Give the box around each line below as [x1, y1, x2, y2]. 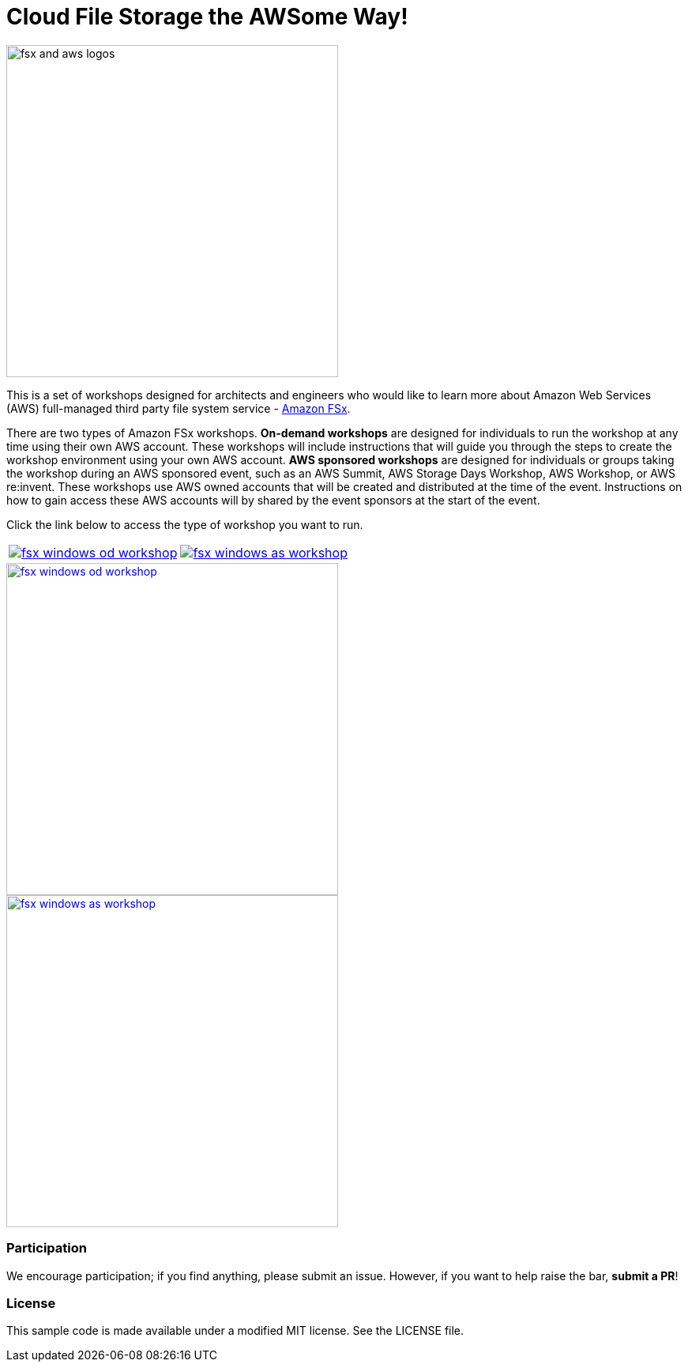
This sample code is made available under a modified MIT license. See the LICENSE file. [6, 1324, 464, 1338]
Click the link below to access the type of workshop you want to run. [6, 517, 363, 531]
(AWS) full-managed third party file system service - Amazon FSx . [6, 401, 351, 415]
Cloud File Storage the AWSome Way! [6, 3, 408, 30]
